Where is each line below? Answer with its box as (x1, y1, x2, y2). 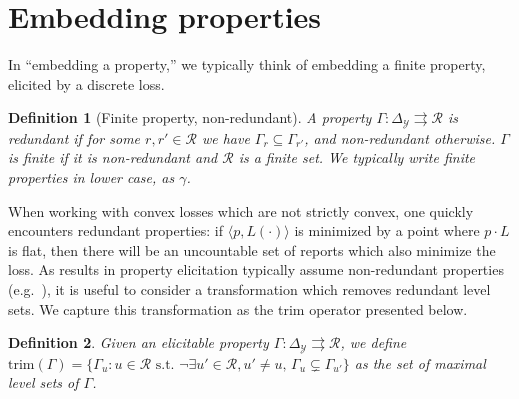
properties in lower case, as (8, 166, 175, 187)
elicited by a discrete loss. (8, 73, 165, 94)
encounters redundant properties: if (8, 220, 224, 241)
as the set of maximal (354, 352, 486, 373)
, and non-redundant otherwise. (304, 127, 496, 148)
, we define (340, 332, 407, 353)
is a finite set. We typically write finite (238, 147, 476, 168)
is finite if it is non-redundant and (8, 147, 218, 168)
